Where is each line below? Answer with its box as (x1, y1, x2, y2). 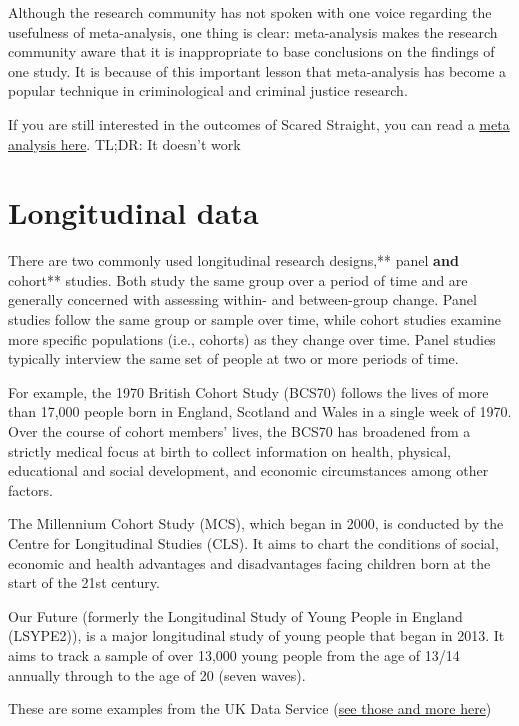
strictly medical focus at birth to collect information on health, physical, (8, 440, 451, 461)
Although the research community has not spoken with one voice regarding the (8, 2, 492, 22)
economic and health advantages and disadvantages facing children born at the (8, 552, 491, 573)
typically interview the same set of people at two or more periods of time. (8, 348, 459, 369)
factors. (8, 479, 53, 500)
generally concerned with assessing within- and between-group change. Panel (8, 289, 477, 310)
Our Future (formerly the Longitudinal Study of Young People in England (8, 605, 463, 626)
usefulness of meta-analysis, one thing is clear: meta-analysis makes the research (8, 21, 498, 42)
